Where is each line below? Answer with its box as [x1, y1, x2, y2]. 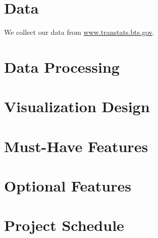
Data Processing [4, 56, 120, 77]
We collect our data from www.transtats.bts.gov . [4, 27, 154, 37]
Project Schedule [4, 215, 124, 235]
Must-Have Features [4, 135, 148, 156]
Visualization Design [4, 96, 150, 117]
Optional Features [4, 175, 131, 196]
